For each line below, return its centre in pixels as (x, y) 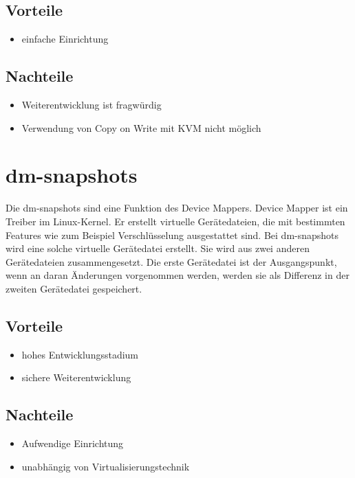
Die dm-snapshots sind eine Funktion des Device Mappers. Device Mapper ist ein (177, 208)
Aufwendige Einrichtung (73, 443)
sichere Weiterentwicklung (76, 377)
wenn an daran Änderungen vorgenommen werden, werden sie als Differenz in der (177, 275)
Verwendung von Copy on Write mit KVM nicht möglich (141, 127)
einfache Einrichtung (65, 39)
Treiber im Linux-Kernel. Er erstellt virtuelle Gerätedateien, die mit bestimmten (175, 221)
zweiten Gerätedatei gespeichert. (74, 288)
